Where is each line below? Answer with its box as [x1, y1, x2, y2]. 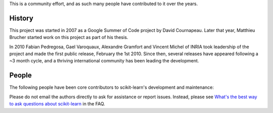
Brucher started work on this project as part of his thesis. [9, 34, 128, 41]
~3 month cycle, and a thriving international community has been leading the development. [9, 58, 199, 64]
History [9, 14, 34, 22]
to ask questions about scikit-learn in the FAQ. [9, 101, 106, 107]
